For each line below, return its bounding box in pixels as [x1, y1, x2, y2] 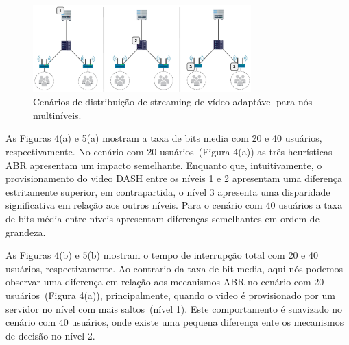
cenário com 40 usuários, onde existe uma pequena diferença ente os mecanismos [5, 315, 344, 329]
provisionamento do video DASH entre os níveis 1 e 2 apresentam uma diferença [5, 171, 343, 186]
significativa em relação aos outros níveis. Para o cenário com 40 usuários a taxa [5, 198, 343, 212]
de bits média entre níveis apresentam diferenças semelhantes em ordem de [5, 212, 320, 226]
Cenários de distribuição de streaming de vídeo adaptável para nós [33, 94, 313, 109]
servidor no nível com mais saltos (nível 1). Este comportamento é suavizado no [5, 301, 343, 316]
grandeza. [5, 225, 46, 239]
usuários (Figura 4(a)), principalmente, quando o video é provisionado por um [5, 288, 335, 303]
